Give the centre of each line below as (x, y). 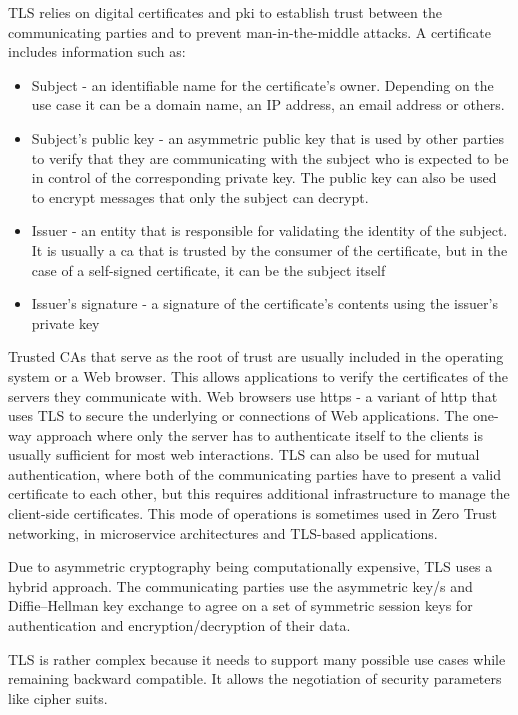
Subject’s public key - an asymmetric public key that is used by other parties (268, 137)
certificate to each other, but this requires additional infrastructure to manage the (259, 493)
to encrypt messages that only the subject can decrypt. (200, 196)
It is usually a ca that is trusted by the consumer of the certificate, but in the (269, 249)
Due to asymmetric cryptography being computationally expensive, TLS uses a (250, 566)
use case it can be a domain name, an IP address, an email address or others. (268, 104)
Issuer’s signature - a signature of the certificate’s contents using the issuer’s (264, 303)
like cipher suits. (58, 697)
